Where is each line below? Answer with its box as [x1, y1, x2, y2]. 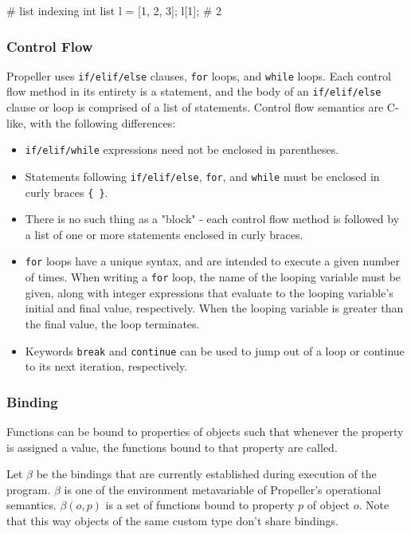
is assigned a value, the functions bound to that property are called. [6, 438, 338, 455]
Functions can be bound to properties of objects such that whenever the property [6, 423, 404, 440]
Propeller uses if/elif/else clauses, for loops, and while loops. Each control [6, 67, 391, 84]
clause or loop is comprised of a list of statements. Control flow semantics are [6, 99, 384, 116]
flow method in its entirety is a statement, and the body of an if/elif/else [6, 83, 382, 100]
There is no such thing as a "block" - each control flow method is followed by [25, 210, 400, 227]
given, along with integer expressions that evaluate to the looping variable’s [25, 284, 393, 300]
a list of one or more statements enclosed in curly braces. [25, 226, 303, 242]
